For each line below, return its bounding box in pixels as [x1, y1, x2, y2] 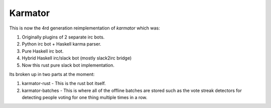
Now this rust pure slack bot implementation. [22, 62, 115, 68]
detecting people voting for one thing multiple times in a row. [22, 94, 148, 100]
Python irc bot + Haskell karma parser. [22, 41, 101, 47]
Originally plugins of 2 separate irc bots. [22, 34, 105, 40]
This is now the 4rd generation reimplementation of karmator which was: [9, 25, 160, 31]
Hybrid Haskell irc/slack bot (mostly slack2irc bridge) [22, 55, 132, 61]
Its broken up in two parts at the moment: [9, 71, 95, 77]
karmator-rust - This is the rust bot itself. [22, 80, 106, 86]
